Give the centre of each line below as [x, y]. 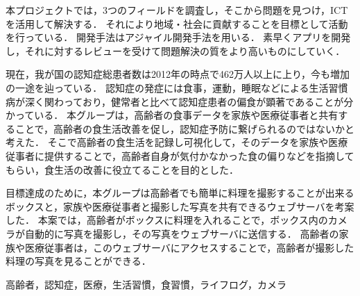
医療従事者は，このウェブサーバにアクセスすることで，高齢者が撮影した [189, 247]
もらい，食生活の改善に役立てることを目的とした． [122, 169]
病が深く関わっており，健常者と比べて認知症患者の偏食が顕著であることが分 [180, 101]
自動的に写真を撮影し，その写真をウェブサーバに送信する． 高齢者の [182, 233]
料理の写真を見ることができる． [78, 261]
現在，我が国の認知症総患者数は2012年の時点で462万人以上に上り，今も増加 [178, 74]
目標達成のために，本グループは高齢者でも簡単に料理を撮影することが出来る [180, 193]
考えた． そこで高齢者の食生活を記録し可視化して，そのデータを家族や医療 [177, 142]
